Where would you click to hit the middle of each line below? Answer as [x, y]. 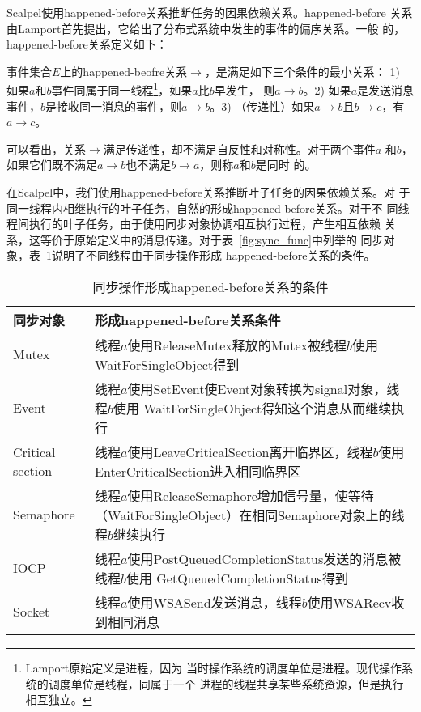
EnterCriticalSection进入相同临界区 [198, 471]
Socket [32, 612]
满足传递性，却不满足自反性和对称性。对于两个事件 [239, 148]
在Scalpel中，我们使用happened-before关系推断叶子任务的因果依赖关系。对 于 [208, 192]
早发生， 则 [245, 90]
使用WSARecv [349, 602]
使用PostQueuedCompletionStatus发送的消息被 [264, 558]
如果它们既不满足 [52, 165]
